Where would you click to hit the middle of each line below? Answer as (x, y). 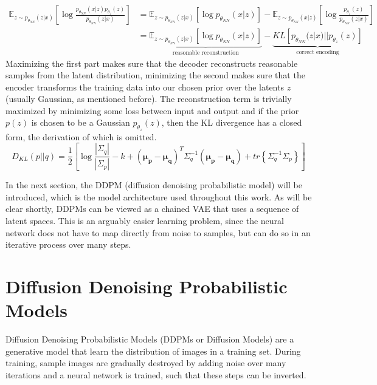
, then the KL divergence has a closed (232, 122)
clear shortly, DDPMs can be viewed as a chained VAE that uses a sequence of (152, 209)
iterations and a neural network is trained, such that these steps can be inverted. (156, 374)
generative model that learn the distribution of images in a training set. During (153, 351)
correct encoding (318, 52)
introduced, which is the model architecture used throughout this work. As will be (159, 196)
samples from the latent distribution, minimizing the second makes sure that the (155, 75)
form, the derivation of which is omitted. (81, 136)
